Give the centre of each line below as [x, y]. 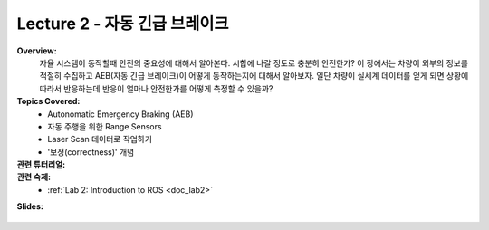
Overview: [37, 51]
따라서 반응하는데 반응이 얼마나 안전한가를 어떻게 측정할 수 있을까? [156, 88]
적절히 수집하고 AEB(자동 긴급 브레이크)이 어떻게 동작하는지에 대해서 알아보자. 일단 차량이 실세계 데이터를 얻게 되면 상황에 [254, 76]
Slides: [30, 206]
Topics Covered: [48, 101]
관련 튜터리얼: [41, 165]
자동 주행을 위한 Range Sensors [105, 126]
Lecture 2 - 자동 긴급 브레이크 [123, 24]
